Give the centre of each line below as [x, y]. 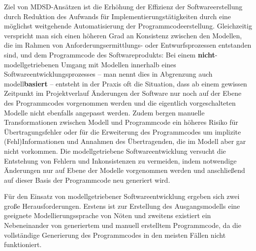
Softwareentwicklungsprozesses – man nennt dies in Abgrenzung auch [108, 74]
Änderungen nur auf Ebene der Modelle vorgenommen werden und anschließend [125, 170]
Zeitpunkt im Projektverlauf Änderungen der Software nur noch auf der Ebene [123, 93]
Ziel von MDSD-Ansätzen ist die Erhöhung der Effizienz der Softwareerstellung [123, 6]
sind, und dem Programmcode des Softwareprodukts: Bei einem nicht [110, 54]
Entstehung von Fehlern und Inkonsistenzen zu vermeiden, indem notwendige [120, 160]
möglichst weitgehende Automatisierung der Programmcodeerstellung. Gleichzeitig [128, 26]
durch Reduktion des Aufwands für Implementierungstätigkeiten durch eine [118, 16]
